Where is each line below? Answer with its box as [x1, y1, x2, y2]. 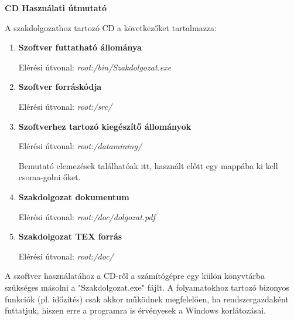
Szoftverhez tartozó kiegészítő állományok [18, 120, 192, 132]
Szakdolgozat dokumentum [18, 190, 129, 203]
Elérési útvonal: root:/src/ [18, 100, 112, 112]
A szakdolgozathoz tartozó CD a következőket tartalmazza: [5, 21, 217, 33]
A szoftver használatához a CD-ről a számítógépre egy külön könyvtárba [5, 270, 265, 282]
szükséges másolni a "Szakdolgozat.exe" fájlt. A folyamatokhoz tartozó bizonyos [5, 281, 290, 293]
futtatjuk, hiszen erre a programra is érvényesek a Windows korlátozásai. [5, 304, 266, 316]
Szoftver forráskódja [18, 80, 102, 93]
